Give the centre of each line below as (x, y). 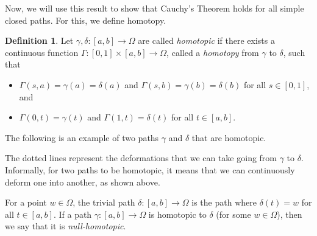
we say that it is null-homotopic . (66, 226)
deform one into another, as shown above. (83, 182)
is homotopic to (177, 214)
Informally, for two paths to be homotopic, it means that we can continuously (150, 169)
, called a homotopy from (213, 52)
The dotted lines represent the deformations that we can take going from (141, 158)
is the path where (224, 202)
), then (290, 214)
